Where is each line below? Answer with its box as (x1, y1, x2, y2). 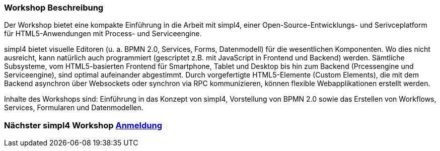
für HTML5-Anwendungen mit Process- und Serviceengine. (4, 29, 202, 38)
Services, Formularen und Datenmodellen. (4, 103, 143, 112)
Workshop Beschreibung (4, 3, 104, 13)
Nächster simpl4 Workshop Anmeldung (4, 120, 162, 130)
